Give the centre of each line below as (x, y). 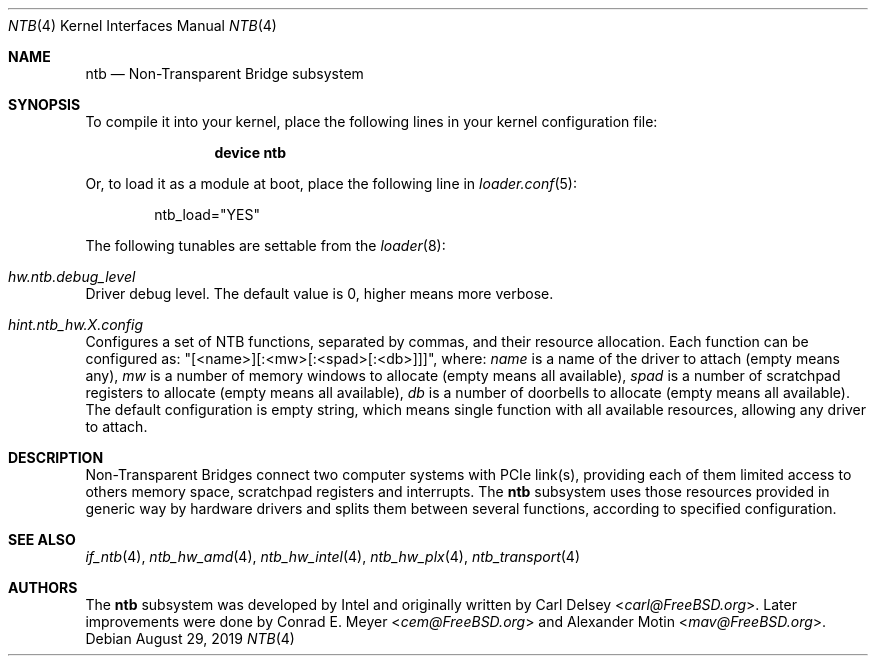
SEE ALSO (42, 539)
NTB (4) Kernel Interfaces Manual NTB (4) (142, 25)
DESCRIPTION (56, 457)
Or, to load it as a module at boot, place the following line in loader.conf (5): (331, 183)
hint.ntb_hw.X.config (76, 324)
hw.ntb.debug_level (72, 276)
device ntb (250, 152)
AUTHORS (43, 587)
